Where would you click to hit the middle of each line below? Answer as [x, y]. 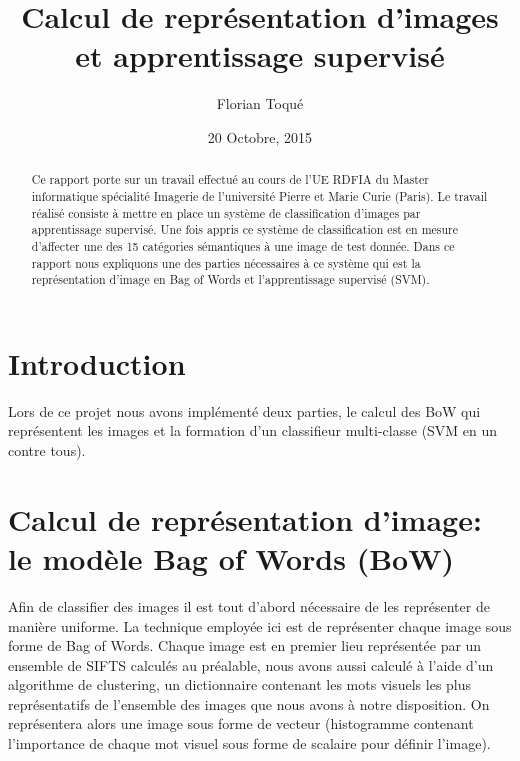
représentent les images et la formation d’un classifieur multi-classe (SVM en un [253, 430]
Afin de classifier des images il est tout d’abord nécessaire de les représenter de [249, 605]
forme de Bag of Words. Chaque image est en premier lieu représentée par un [245, 645]
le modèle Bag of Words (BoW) [231, 557]
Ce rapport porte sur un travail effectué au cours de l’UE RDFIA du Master [230, 179]
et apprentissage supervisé [260, 55]
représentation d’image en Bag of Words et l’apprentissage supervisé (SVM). [230, 279]
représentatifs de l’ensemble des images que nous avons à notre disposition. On [249, 703]
